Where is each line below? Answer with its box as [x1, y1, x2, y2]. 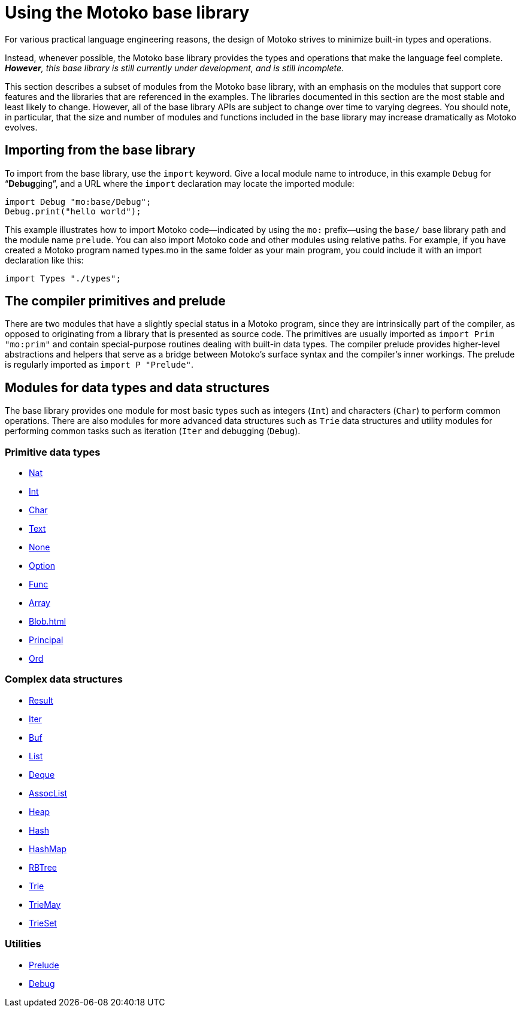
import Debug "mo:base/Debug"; [5, 196, 152, 207]
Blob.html [29, 616, 66, 627]
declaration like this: [5, 254, 84, 265]
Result [29, 695, 53, 705]
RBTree [29, 862, 57, 872]
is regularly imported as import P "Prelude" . [5, 359, 193, 370]
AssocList [29, 787, 68, 798]
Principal [29, 635, 63, 646]
